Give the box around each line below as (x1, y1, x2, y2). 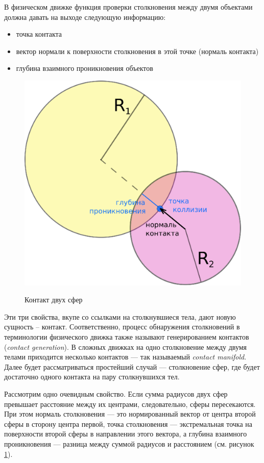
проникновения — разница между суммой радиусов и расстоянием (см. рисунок (4, 438, 254, 449)
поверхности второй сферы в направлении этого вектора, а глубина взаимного (4, 428, 247, 439)
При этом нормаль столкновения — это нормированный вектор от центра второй (4, 408, 256, 419)
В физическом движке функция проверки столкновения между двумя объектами (4, 2, 253, 12)
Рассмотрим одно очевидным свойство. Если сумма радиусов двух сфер (4, 388, 228, 399)
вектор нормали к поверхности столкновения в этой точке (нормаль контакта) (16, 45, 259, 56)
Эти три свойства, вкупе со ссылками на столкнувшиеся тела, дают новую (4, 311, 236, 322)
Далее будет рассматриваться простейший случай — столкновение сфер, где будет (4, 361, 260, 372)
